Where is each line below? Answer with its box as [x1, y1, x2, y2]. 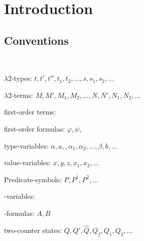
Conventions [4, 32, 69, 48]
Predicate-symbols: [4, 174, 62, 184]
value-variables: [4, 157, 51, 168]
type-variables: [4, 140, 48, 151]
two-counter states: [4, 224, 62, 235]
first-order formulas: [4, 123, 65, 134]
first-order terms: [4, 106, 56, 117]
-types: [11, 73, 32, 83]
